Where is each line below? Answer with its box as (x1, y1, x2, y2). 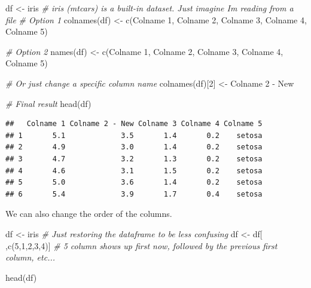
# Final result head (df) (5, 97, 92, 109)
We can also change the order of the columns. (5, 207, 172, 220)
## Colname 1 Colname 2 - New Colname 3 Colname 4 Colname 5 (5, 120, 263, 128)
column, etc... (5, 251, 56, 264)
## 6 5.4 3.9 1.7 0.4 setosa (5, 189, 263, 198)
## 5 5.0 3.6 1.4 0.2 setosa (5, 178, 263, 187)
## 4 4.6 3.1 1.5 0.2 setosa (5, 166, 263, 175)
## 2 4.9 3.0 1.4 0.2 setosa (5, 143, 263, 152)
